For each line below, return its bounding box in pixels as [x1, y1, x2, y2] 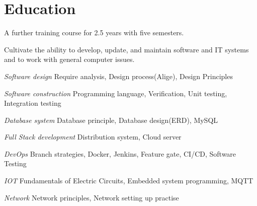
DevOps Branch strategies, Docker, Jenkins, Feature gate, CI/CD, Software [4, 148, 236, 159]
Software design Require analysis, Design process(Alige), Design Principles [4, 71, 233, 81]
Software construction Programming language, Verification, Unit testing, [4, 88, 227, 98]
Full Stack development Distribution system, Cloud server [4, 131, 182, 142]
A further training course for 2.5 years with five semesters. [4, 27, 184, 38]
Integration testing [4, 98, 61, 108]
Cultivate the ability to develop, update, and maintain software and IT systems [4, 44, 249, 54]
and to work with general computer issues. [4, 54, 135, 64]
